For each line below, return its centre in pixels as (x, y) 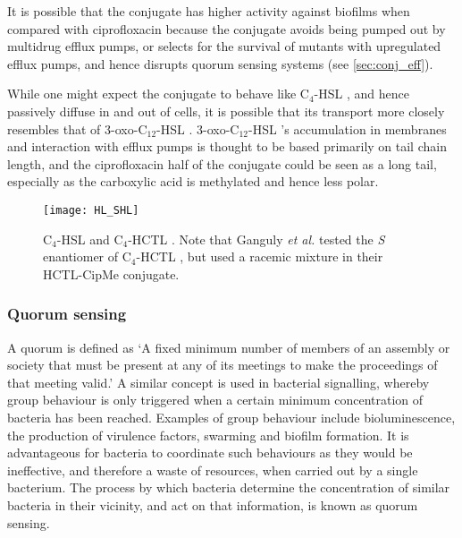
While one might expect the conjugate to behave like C (158, 94)
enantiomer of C (87, 256)
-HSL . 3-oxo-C (198, 128)
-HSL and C (90, 239)
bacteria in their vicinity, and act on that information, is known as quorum (213, 504)
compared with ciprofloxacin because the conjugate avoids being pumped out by (227, 28)
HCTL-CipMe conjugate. (111, 273)
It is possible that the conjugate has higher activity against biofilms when (209, 11)
